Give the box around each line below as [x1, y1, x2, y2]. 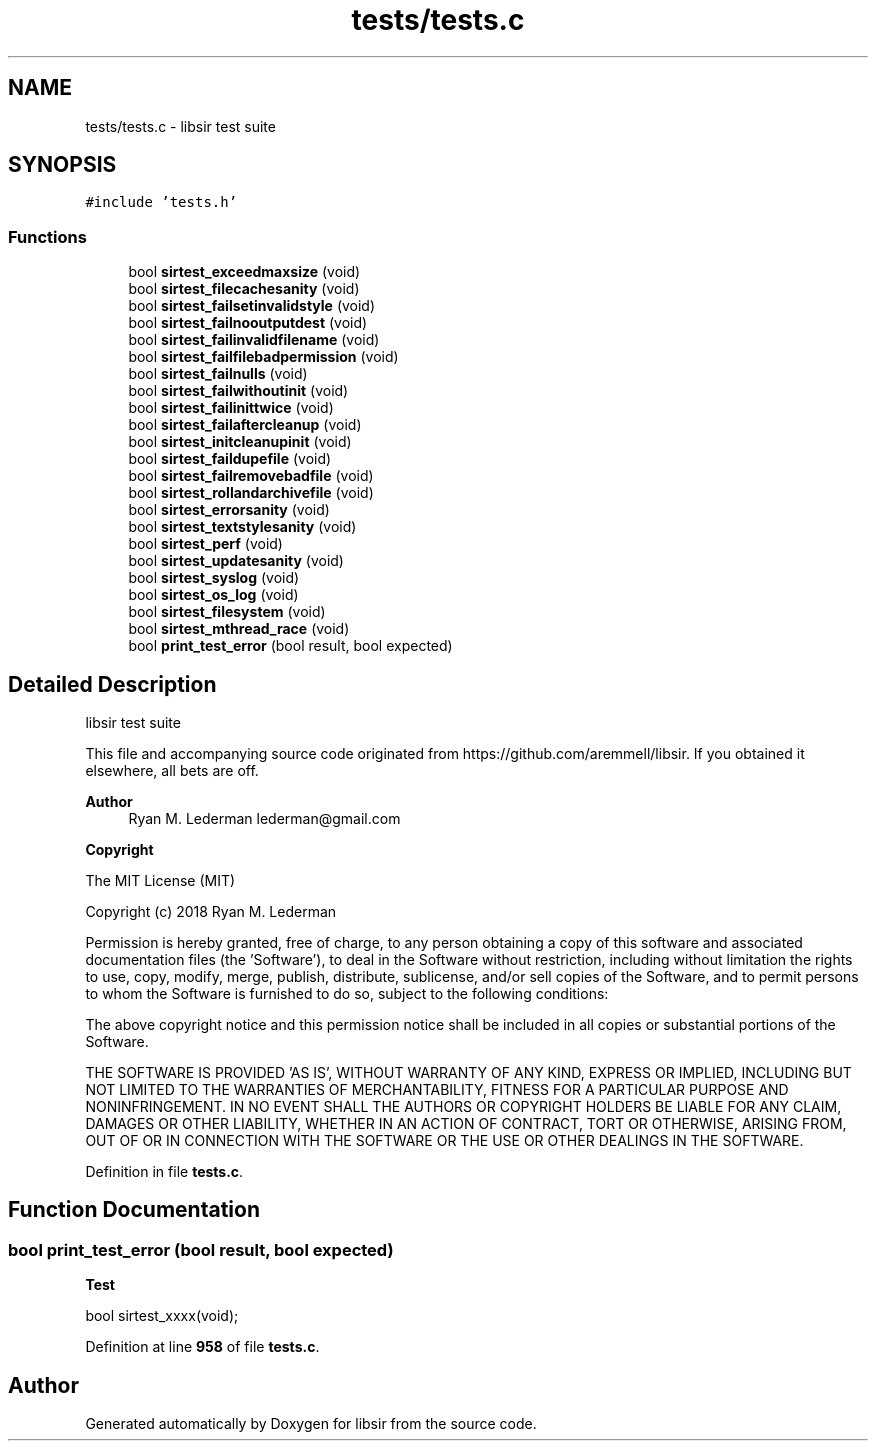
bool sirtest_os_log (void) [128, 586, 299, 604]
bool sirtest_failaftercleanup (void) [128, 416, 362, 434]
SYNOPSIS [8, 152, 117, 178]
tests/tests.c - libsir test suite [85, 117, 276, 135]
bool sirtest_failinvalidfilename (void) [128, 331, 380, 349]
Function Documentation [8, 1197, 260, 1223]
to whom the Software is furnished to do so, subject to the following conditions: [85, 985, 609, 1003]
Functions [8, 226, 87, 247]
